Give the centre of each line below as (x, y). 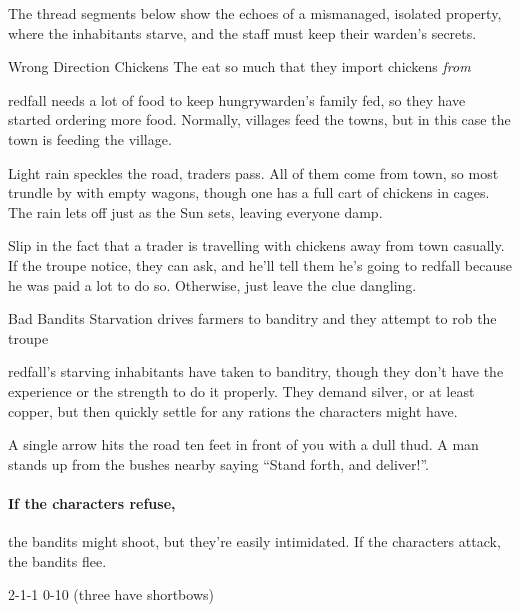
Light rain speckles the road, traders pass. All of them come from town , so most (253, 172)
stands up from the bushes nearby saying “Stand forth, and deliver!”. (218, 463)
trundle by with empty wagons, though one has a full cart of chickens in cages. (249, 192)
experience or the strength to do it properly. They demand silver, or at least (241, 390)
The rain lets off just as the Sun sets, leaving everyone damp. (195, 211)
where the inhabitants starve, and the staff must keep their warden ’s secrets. (242, 32)
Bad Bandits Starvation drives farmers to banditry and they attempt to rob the (252, 318)
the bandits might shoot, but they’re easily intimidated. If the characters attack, (254, 541)
